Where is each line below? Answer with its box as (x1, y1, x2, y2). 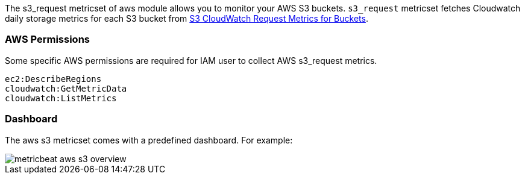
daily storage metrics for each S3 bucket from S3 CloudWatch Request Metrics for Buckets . (5, 13, 368, 24)
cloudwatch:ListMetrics (5, 93, 117, 103)
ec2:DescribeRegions (5, 74, 102, 84)
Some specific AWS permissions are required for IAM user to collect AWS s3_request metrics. (5, 55, 377, 66)
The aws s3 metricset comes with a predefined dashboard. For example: (5, 134, 293, 145)
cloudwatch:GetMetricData (5, 83, 127, 93)
